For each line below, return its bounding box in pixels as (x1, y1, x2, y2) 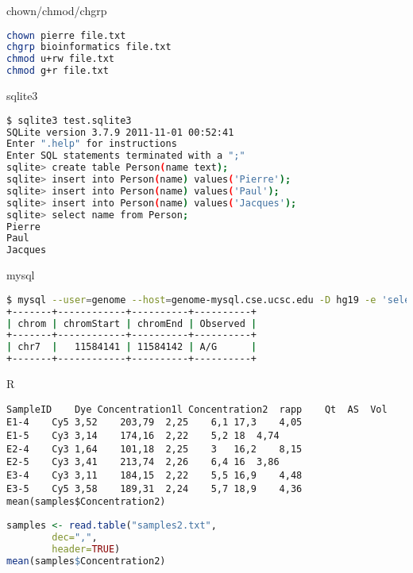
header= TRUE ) (52, 543, 121, 555)
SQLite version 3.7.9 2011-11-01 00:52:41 (6, 126, 234, 138)
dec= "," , (52, 531, 98, 543)
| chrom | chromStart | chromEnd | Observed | (6, 317, 257, 329)
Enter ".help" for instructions (6, 138, 177, 150)
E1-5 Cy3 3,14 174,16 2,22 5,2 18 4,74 (6, 429, 280, 441)
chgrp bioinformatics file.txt (6, 41, 172, 53)
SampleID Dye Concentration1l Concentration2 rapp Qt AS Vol (6, 403, 388, 415)
